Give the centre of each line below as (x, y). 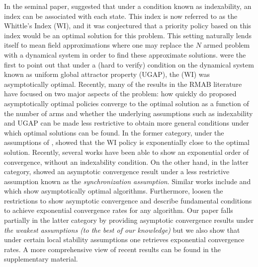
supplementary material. (41, 259)
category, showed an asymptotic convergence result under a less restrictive (117, 171)
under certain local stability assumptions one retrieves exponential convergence (124, 239)
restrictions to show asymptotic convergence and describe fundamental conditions (128, 200)
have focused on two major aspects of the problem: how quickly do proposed (120, 94)
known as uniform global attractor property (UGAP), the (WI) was (107, 74)
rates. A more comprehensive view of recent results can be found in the (113, 249)
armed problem (227, 45)
